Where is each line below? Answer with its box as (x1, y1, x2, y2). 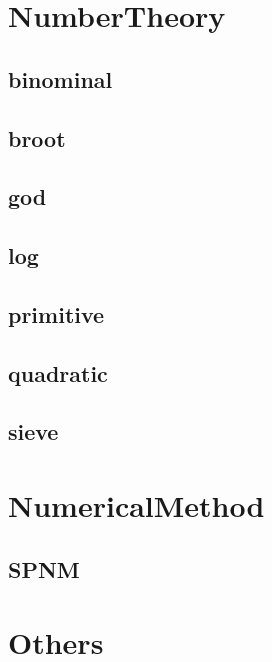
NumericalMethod (8, 485, 265, 526)
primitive (8, 298, 105, 329)
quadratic (8, 357, 108, 388)
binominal (8, 63, 113, 94)
